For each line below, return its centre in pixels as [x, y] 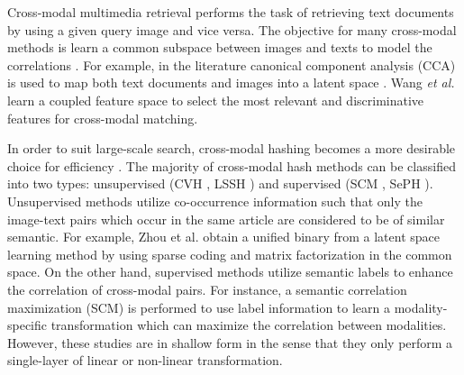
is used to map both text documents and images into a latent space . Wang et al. [231, 82]
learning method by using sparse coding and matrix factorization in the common [230, 254]
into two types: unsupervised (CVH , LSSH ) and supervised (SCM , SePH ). [220, 183]
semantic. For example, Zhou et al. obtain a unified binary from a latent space [223, 237]
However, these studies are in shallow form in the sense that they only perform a [230, 342]
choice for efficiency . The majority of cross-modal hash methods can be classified [232, 165]
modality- [421, 307]
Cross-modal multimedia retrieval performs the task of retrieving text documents [231, 12]
